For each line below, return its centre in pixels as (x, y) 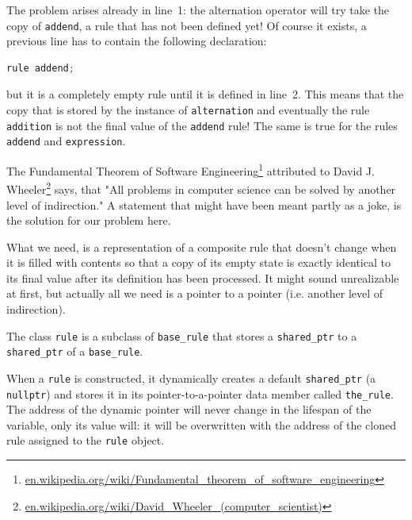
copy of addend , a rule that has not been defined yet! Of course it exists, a (187, 25)
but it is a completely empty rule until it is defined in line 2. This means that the (205, 94)
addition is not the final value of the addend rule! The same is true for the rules (202, 125)
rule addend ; (40, 68)
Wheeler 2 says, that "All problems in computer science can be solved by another (201, 188)
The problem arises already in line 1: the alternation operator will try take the (198, 10)
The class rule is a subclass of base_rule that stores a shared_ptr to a (182, 335)
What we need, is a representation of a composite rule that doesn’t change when (202, 247)
